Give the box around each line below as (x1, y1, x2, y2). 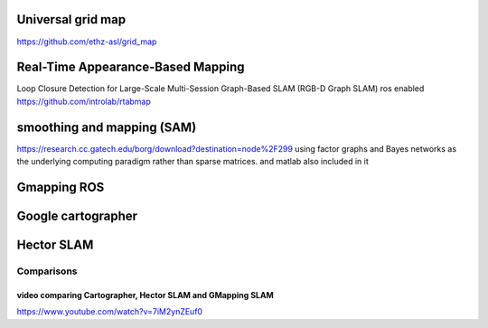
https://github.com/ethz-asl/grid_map (16, 36, 157, 47)
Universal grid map (16, 12, 127, 27)
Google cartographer (16, 208, 138, 223)
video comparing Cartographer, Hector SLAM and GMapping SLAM (16, 289, 275, 300)
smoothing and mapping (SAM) (16, 119, 197, 135)
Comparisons (16, 265, 78, 277)
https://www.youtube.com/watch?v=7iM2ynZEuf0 (16, 306, 203, 317)
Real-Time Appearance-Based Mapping (16, 60, 245, 75)
